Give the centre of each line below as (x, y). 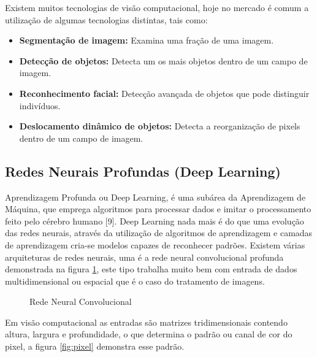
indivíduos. (40, 105)
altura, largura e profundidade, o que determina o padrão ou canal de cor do (149, 334)
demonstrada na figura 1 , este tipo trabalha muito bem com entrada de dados (151, 269)
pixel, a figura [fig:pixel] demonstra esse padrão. (95, 346)
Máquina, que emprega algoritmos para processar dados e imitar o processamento (158, 209)
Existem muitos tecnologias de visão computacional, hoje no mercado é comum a (157, 7)
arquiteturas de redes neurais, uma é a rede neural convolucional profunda (144, 257)
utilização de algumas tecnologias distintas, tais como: (106, 19)
